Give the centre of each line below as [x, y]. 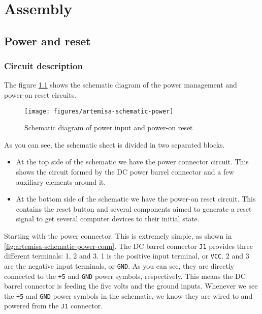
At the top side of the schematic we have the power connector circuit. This [132, 162]
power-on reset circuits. [40, 94]
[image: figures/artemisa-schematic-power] [99, 111]
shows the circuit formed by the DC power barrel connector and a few [125, 172]
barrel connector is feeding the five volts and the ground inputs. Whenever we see [131, 286]
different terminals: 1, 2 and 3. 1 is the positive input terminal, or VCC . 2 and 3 [127, 256]
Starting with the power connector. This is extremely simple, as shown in [118, 235]
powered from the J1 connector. [54, 306]
